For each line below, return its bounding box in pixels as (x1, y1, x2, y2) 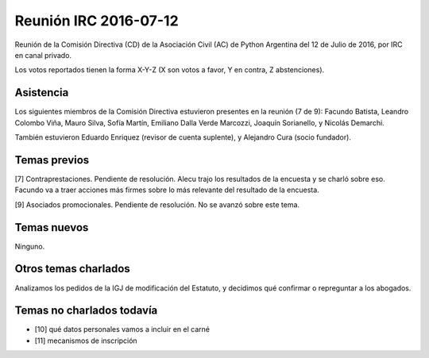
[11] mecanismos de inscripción (34, 336, 138, 345)
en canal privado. (14, 50, 71, 60)
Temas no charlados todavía (14, 304, 158, 318)
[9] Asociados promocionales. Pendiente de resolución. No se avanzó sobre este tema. (14, 199, 300, 210)
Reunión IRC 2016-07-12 (14, 12, 179, 29)
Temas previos (14, 153, 90, 167)
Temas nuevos (14, 221, 89, 234)
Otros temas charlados (14, 262, 130, 275)
